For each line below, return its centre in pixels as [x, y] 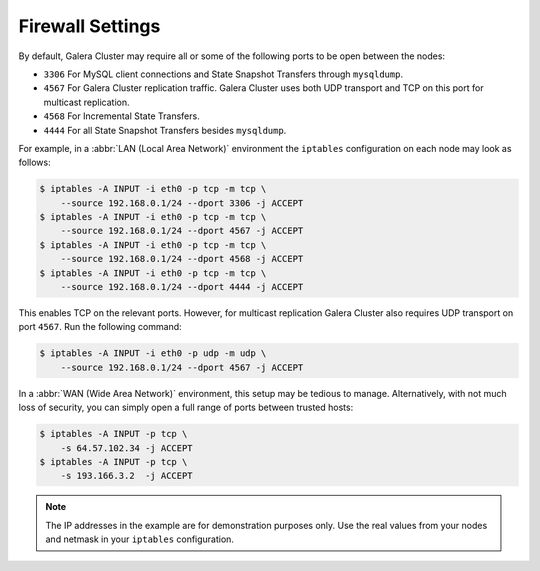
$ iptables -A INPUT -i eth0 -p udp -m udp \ [153, 353]
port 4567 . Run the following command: [100, 327]
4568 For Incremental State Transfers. [121, 116]
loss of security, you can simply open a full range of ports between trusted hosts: [186, 407]
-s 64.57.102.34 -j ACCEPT [127, 448]
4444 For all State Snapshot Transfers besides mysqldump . [165, 130]
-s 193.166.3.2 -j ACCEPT [127, 476]
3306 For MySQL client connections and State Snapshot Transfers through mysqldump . [223, 74]
